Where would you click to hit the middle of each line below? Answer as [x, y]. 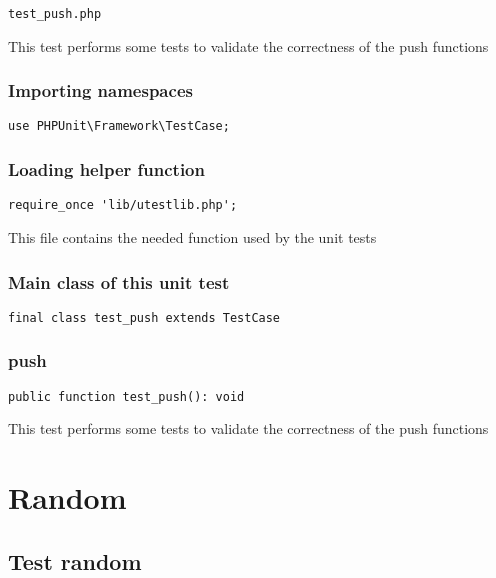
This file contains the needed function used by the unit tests [192, 237]
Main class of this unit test [119, 281]
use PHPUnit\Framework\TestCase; [119, 126]
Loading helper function [106, 169]
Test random [75, 560]
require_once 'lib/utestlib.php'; [123, 205]
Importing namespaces [100, 90]
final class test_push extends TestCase [144, 317]
